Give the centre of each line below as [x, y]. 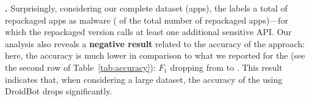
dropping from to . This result [226, 67]
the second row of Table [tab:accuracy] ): [80, 67]
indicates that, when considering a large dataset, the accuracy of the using [144, 79]
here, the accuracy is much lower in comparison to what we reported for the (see [155, 55]
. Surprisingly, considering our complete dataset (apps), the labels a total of [146, 8]
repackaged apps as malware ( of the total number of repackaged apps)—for [147, 20]
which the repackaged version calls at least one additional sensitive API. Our [148, 32]
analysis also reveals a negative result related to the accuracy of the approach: [155, 43]
